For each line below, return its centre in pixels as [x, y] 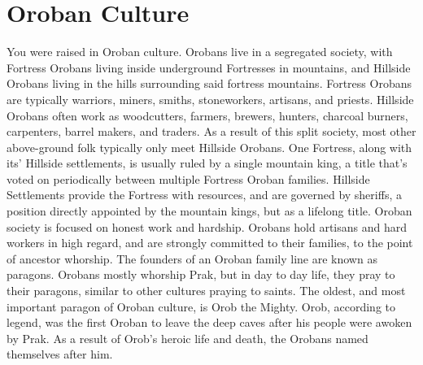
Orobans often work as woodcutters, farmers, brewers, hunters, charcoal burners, [207, 115]
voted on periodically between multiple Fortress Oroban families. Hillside [188, 178]
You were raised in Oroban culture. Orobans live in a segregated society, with [200, 52]
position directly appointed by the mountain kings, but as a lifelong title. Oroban [209, 211]
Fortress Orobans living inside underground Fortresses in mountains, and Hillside [209, 67]
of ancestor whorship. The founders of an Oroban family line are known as [192, 258]
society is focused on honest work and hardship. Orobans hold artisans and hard [207, 226]
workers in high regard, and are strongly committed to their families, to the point [210, 243]
